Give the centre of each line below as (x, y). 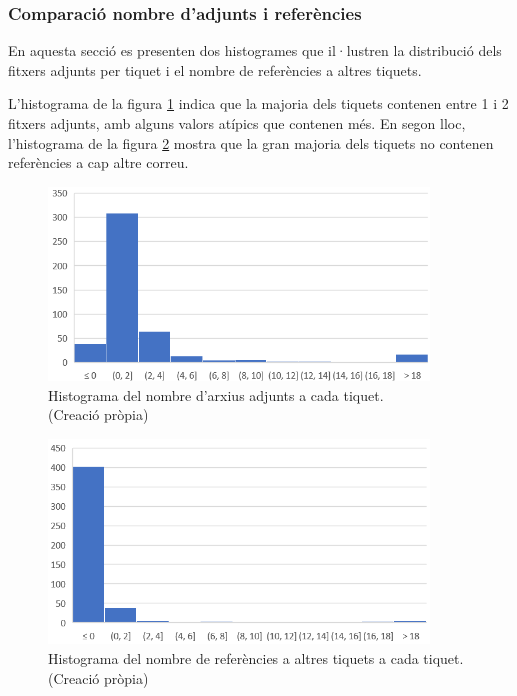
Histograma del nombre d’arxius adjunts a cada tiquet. (216, 394)
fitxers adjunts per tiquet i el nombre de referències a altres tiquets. (215, 69)
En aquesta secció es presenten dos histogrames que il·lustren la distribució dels (255, 50)
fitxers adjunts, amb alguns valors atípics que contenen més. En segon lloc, (237, 123)
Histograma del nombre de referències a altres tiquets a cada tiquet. (256, 658)
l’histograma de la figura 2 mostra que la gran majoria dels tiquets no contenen (251, 142)
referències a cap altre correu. (98, 162)
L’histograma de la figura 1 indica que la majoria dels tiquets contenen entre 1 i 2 (258, 103)
